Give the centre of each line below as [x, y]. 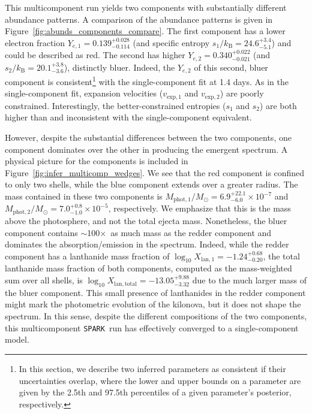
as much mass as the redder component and [191, 232]
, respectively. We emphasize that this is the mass [199, 208]
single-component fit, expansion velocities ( [84, 93]
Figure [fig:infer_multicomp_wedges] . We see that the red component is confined [155, 172]
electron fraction [35, 42]
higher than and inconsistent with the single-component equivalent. [128, 117]
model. [17, 339]
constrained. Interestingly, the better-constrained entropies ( [115, 105]
